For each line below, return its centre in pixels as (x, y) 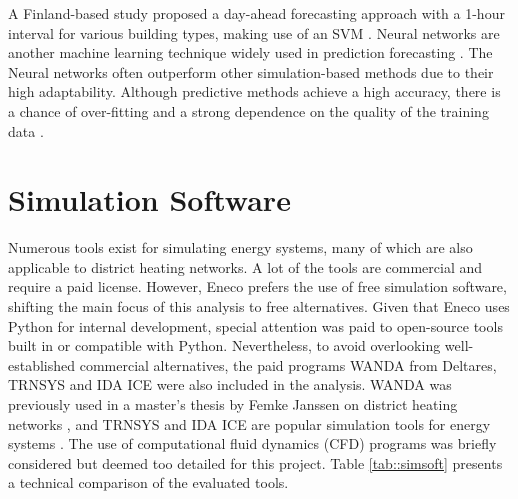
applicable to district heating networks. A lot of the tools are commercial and (245, 266)
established (42, 364)
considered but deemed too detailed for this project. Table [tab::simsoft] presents (255, 462)
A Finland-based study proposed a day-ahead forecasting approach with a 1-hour (256, 13)
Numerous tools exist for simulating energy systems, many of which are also (240, 247)
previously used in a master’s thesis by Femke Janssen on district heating (233, 404)
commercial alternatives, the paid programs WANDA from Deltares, (288, 364)
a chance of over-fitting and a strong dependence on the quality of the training (248, 110)
